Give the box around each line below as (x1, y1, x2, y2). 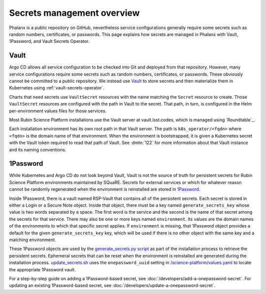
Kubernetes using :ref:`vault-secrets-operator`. (9, 85, 104, 91)
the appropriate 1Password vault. (9, 266, 76, 272)
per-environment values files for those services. (9, 108, 107, 113)
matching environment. (9, 237, 56, 243)
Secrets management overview (9, 7, 140, 18)
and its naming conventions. (9, 147, 66, 152)
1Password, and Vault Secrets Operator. (9, 38, 90, 44)
